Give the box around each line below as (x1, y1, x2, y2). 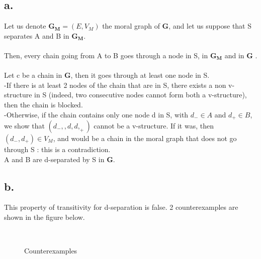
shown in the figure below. (4, 211, 85, 222)
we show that (4, 120, 45, 131)
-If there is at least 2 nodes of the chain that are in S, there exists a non (4, 79, 226, 90)
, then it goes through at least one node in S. (70, 70, 210, 80)
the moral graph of (102, 21, 160, 31)
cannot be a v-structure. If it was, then (94, 120, 214, 131)
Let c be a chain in (4, 70, 62, 80)
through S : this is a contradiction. (4, 144, 111, 154)
